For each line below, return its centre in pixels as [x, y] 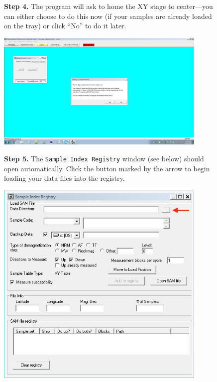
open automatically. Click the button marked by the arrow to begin [107, 168]
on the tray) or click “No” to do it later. [65, 26]
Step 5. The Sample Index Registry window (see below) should [104, 159]
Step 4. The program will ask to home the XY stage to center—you [108, 6]
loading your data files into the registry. [64, 178]
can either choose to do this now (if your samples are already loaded [108, 16]
